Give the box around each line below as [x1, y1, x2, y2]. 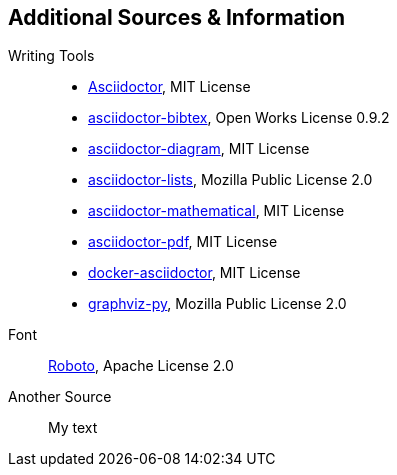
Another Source [8, 388, 112, 406]
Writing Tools [8, 47, 95, 65]
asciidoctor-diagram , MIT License [88, 140, 310, 158]
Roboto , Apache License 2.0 [48, 357, 234, 375]
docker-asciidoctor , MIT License [88, 264, 301, 282]
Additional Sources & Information [8, 5, 346, 30]
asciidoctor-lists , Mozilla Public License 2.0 [88, 171, 373, 189]
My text [48, 419, 98, 437]
